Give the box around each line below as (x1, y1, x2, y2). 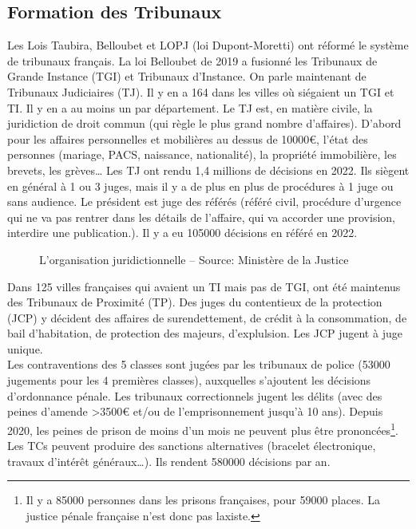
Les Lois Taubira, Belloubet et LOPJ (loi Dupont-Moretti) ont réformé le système (7, 37, 409, 53)
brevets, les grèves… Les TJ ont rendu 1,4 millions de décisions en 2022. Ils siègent (7, 161, 410, 178)
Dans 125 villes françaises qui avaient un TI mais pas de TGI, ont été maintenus (7, 278, 401, 294)
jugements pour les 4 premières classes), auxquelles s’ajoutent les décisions (7, 372, 371, 389)
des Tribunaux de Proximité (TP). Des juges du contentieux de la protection (7, 294, 382, 310)
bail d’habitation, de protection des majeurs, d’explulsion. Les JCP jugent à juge (7, 325, 402, 341)
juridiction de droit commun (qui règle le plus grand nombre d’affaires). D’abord (7, 115, 402, 132)
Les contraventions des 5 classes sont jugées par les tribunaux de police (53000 (7, 356, 390, 373)
